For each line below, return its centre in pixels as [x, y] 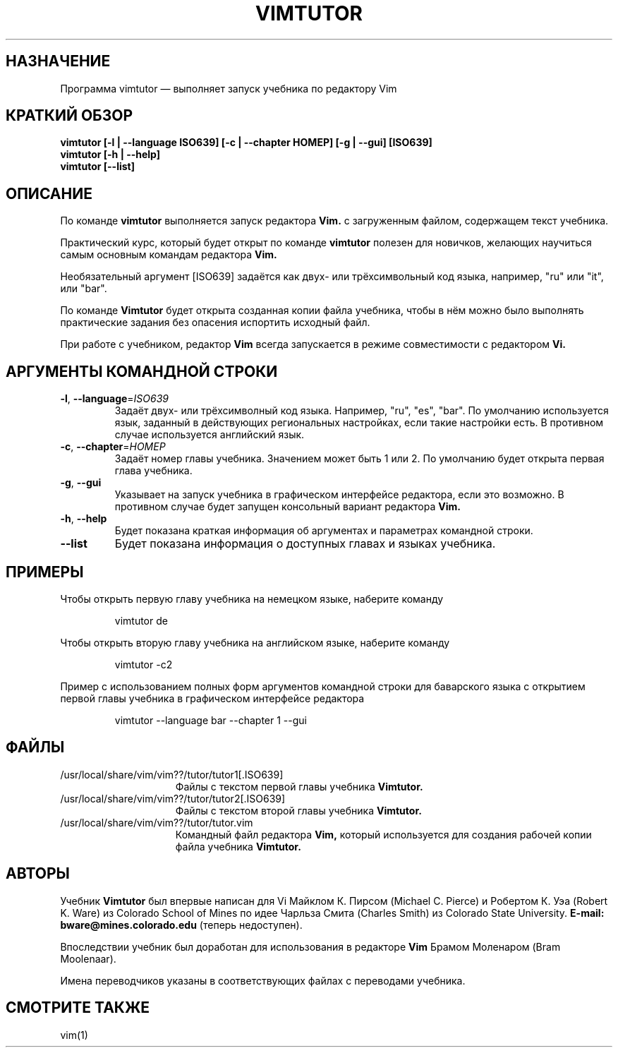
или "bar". [84, 289]
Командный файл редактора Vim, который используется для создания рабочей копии [383, 834]
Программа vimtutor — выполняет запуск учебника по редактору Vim [229, 88]
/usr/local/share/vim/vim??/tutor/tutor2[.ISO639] [173, 798]
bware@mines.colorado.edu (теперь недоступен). [181, 925]
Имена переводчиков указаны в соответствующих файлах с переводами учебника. [263, 980]
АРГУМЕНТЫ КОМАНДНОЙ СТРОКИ [142, 371]
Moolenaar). [88, 958]
